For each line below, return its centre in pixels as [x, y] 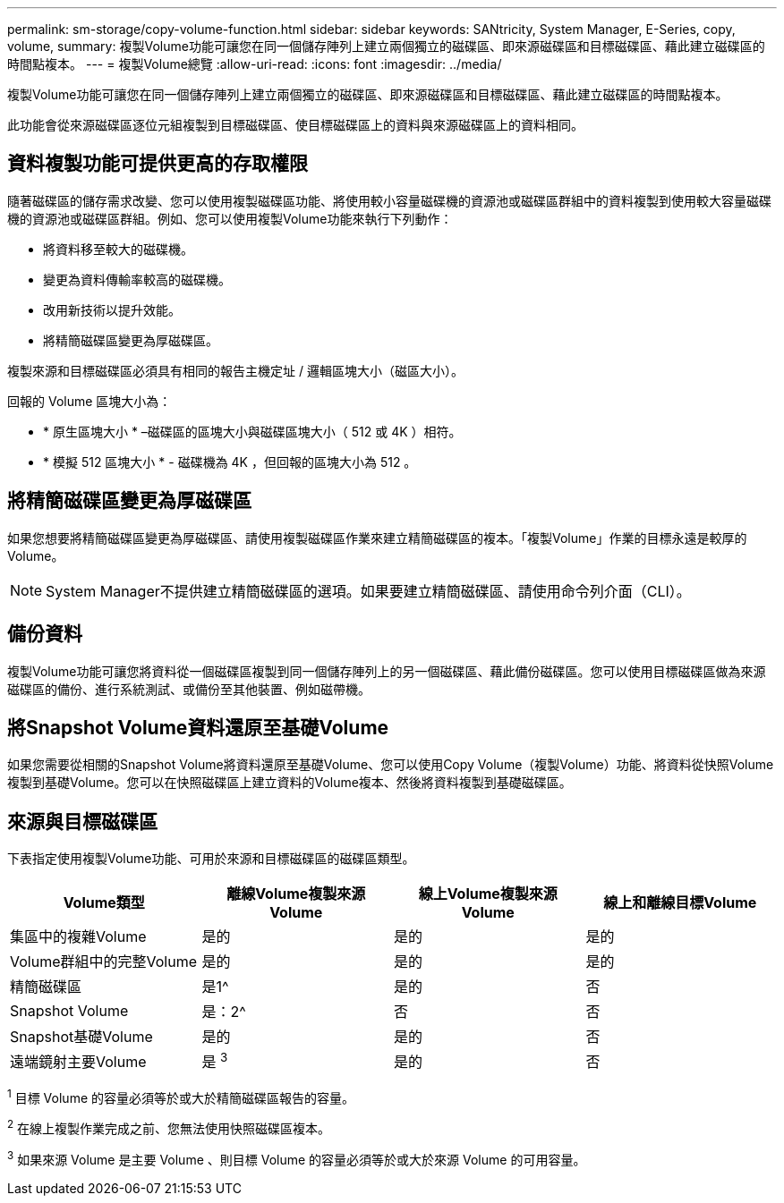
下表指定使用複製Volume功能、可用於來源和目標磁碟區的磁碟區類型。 [211, 859]
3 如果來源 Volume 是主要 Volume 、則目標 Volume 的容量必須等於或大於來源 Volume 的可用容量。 [297, 1158]
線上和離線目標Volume [680, 903]
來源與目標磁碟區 [82, 821]
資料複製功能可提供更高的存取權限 [158, 164]
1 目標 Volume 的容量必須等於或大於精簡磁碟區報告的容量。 [181, 1096]
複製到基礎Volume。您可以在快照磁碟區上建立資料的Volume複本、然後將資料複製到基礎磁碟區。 [290, 783]
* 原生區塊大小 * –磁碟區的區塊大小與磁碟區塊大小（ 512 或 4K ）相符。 [252, 431]
